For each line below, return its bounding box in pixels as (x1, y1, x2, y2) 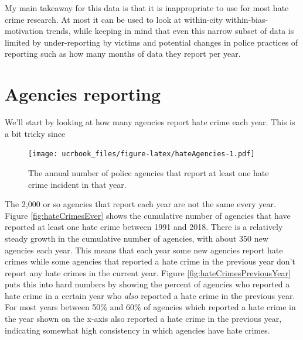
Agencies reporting (5, 82, 161, 106)
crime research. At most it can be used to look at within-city (5, 13, 223, 25)
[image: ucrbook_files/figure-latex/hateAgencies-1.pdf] (28, 150, 255, 159)
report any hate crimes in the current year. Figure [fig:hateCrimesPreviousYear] (5, 266, 291, 279)
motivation (5, 25, 43, 37)
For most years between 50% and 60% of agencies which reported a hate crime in (5, 301, 296, 313)
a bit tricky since (5, 127, 66, 139)
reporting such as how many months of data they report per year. (5, 47, 241, 60)
